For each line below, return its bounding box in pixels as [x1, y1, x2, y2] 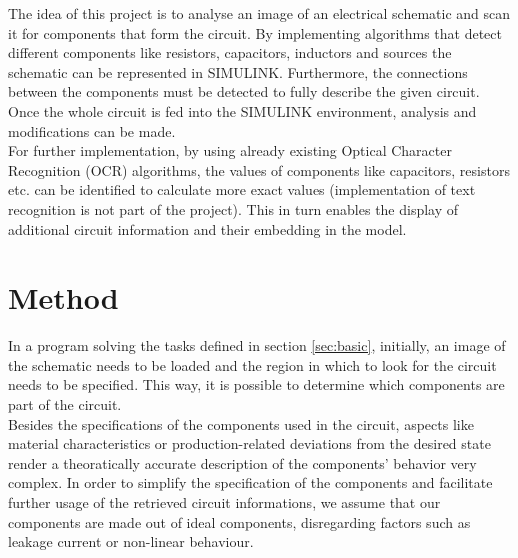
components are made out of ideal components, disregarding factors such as [8, 511, 471, 532]
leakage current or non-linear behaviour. [8, 531, 254, 552]
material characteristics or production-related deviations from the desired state [8, 433, 491, 454]
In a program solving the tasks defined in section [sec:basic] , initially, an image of [8, 335, 506, 356]
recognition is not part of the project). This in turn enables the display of [8, 198, 459, 219]
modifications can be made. [8, 120, 176, 141]
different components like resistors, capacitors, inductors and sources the [8, 42, 452, 63]
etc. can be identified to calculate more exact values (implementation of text [8, 179, 476, 200]
